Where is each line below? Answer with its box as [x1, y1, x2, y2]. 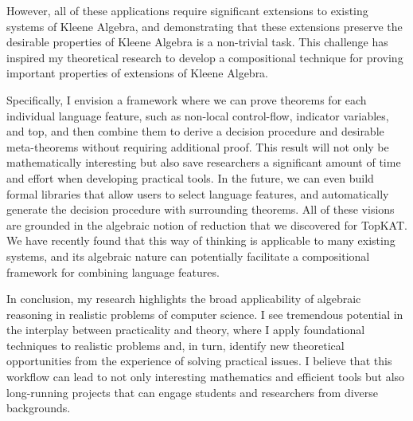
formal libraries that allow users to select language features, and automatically [6, 185, 389, 202]
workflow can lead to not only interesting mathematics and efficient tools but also [6, 368, 405, 385]
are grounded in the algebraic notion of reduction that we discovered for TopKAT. [6, 216, 407, 233]
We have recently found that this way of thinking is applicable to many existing [6, 232, 395, 249]
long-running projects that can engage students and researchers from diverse [6, 384, 379, 400]
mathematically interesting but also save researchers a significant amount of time [6, 154, 401, 171]
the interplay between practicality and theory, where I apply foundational [6, 321, 365, 338]
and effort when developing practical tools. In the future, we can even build [6, 169, 374, 186]
